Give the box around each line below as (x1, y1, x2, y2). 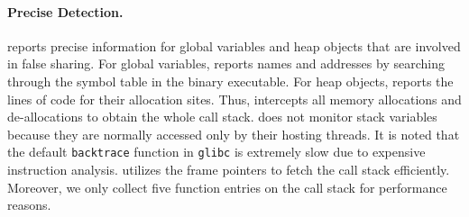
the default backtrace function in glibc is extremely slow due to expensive (7, 142, 426, 161)
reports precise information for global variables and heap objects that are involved (7, 36, 461, 55)
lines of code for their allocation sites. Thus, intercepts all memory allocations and (7, 89, 462, 108)
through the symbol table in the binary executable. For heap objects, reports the (7, 71, 454, 90)
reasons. (7, 195, 51, 214)
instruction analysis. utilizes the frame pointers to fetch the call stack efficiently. (7, 160, 450, 179)
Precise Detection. (7, 2, 124, 21)
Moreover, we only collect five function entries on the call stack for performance (7, 177, 447, 196)
